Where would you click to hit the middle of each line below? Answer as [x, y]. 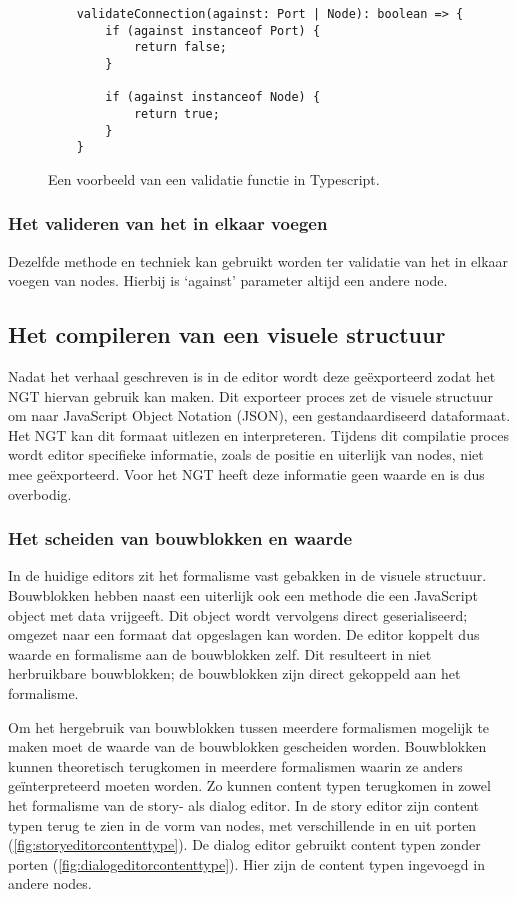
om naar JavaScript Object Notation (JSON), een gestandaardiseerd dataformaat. [259, 415]
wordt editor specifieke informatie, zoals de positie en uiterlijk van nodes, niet [246, 454]
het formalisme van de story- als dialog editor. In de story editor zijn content [244, 805]
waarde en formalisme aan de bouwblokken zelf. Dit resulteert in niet [220, 653]
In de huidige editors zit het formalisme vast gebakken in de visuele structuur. [247, 575]
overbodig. [40, 493]
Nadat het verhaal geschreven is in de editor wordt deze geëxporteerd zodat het [252, 376]
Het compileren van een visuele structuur [227, 334]
